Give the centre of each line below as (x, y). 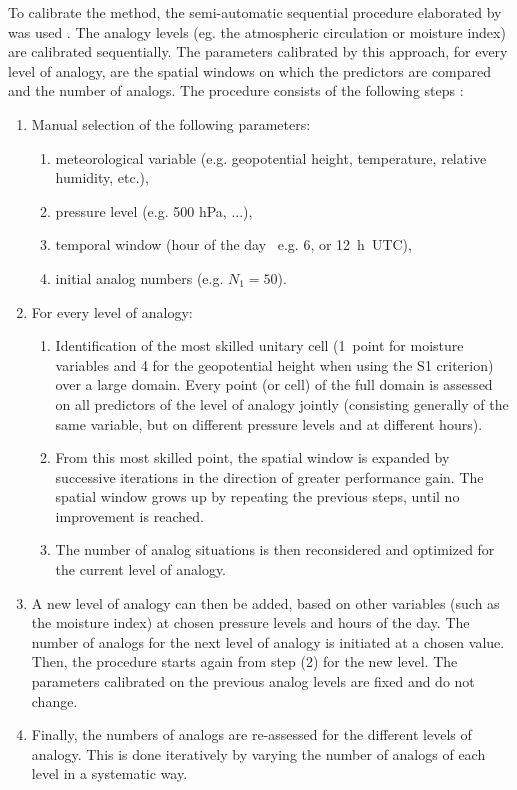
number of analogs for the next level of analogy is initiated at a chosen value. (268, 641)
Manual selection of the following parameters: (171, 123)
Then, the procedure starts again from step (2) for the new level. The (244, 661)
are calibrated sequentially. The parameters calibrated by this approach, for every (258, 51)
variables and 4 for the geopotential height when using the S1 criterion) (274, 364)
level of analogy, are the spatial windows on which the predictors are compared (250, 70)
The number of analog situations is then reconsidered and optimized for (275, 549)
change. (54, 700)
